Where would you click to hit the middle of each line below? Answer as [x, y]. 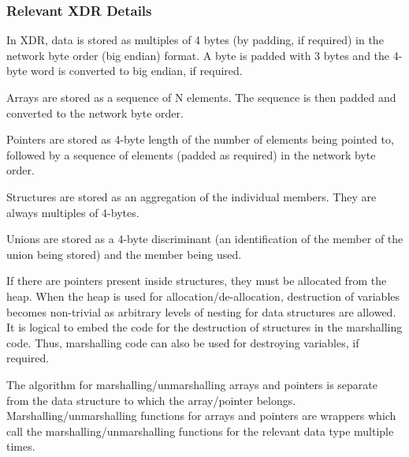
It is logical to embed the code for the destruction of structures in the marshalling [204, 327]
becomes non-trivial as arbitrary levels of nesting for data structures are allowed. [201, 311]
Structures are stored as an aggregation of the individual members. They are [191, 196]
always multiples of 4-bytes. [73, 212]
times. [21, 446]
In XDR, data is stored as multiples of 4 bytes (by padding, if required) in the [195, 40]
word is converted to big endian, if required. [137, 71]
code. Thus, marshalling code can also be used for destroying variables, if [183, 342]
